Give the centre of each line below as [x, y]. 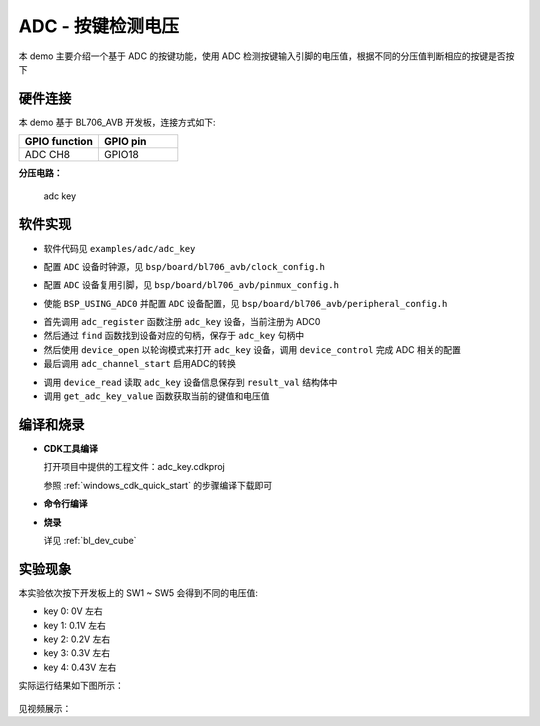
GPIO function [59, 142]
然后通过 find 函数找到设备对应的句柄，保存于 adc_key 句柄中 [174, 336]
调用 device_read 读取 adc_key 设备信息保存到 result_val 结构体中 [190, 382]
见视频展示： [45, 708]
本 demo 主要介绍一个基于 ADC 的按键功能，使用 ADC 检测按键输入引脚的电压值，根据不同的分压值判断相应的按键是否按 [266, 56]
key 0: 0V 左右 [73, 611]
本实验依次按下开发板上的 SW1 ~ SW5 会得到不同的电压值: [138, 592]
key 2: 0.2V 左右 [77, 639]
